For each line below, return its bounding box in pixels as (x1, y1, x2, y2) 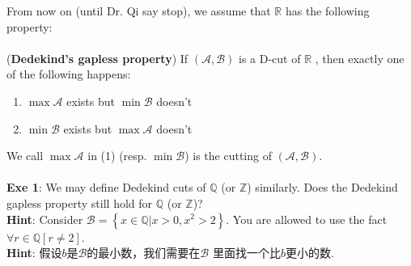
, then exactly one (315, 49, 405, 66)
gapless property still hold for (6, 194, 153, 211)
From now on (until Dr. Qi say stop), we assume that (6, 2, 271, 19)
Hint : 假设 (6, 244, 62, 261)
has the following (285, 2, 370, 19)
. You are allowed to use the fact (226, 210, 388, 227)
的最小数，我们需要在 (87, 244, 201, 261)
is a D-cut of (239, 49, 301, 66)
